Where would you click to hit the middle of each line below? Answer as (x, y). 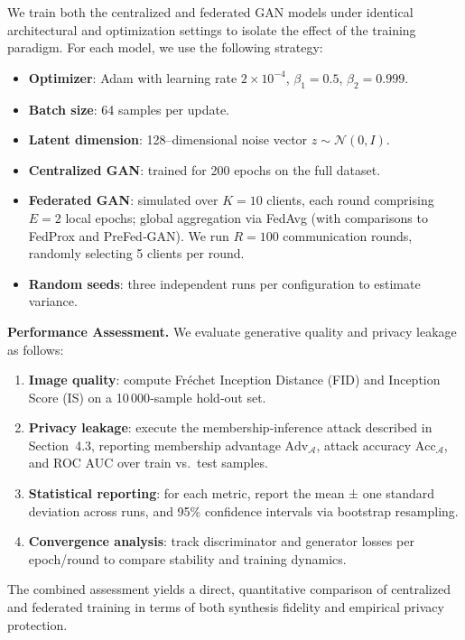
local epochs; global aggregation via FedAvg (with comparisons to (246, 217)
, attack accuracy (364, 445)
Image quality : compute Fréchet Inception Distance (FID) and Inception (234, 380)
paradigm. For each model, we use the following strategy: (165, 47)
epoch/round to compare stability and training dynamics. (187, 558)
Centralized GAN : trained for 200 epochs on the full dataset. (205, 169)
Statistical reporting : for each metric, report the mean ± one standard (232, 493)
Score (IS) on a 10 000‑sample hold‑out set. (147, 397)
